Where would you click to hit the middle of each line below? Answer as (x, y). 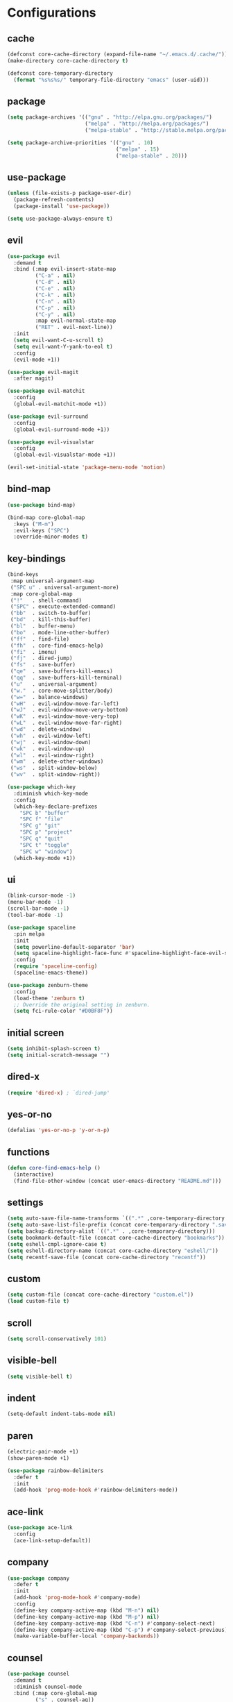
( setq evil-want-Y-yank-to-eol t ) (63, 346)
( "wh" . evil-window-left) (51, 736)
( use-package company (38, 1578)
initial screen (36, 1033)
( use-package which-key (42, 787)
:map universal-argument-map (52, 581)
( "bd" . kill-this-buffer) (51, 620)
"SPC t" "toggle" (45, 845)
